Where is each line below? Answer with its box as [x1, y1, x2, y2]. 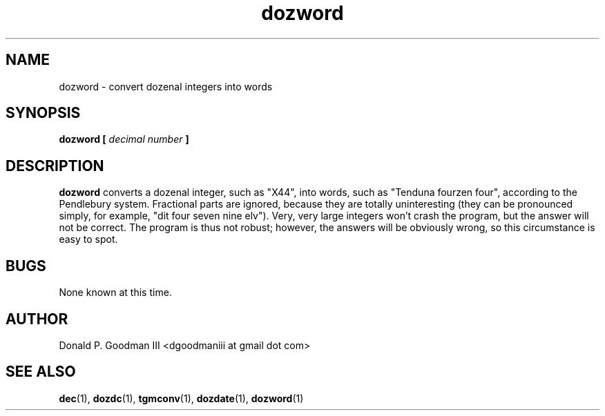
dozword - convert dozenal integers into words [59, 80, 273, 92]
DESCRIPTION [6, 157, 104, 175]
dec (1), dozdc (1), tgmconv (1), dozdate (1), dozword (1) [59, 392, 304, 404]
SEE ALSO [6, 363, 76, 381]
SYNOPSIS [6, 104, 81, 122]
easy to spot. [59, 233, 118, 246]
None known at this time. [59, 286, 172, 299]
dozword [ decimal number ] [59, 133, 189, 146]
